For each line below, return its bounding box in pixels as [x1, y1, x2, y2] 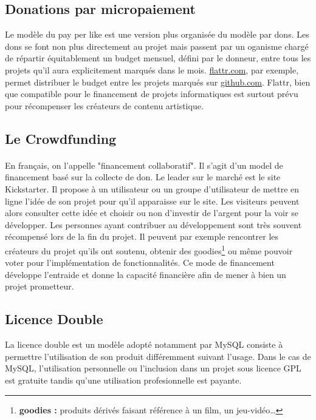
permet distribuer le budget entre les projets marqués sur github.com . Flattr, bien [5, 75, 311, 88]
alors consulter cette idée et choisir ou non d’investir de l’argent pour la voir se [5, 206, 298, 219]
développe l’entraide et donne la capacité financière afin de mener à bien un [5, 268, 286, 280]
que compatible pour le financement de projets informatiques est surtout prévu [5, 87, 298, 100]
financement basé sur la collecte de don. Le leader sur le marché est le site [5, 171, 281, 183]
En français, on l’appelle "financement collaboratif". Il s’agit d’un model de [5, 158, 283, 171]
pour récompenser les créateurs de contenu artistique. [5, 99, 204, 112]
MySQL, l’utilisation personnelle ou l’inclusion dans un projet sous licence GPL [5, 362, 301, 374]
